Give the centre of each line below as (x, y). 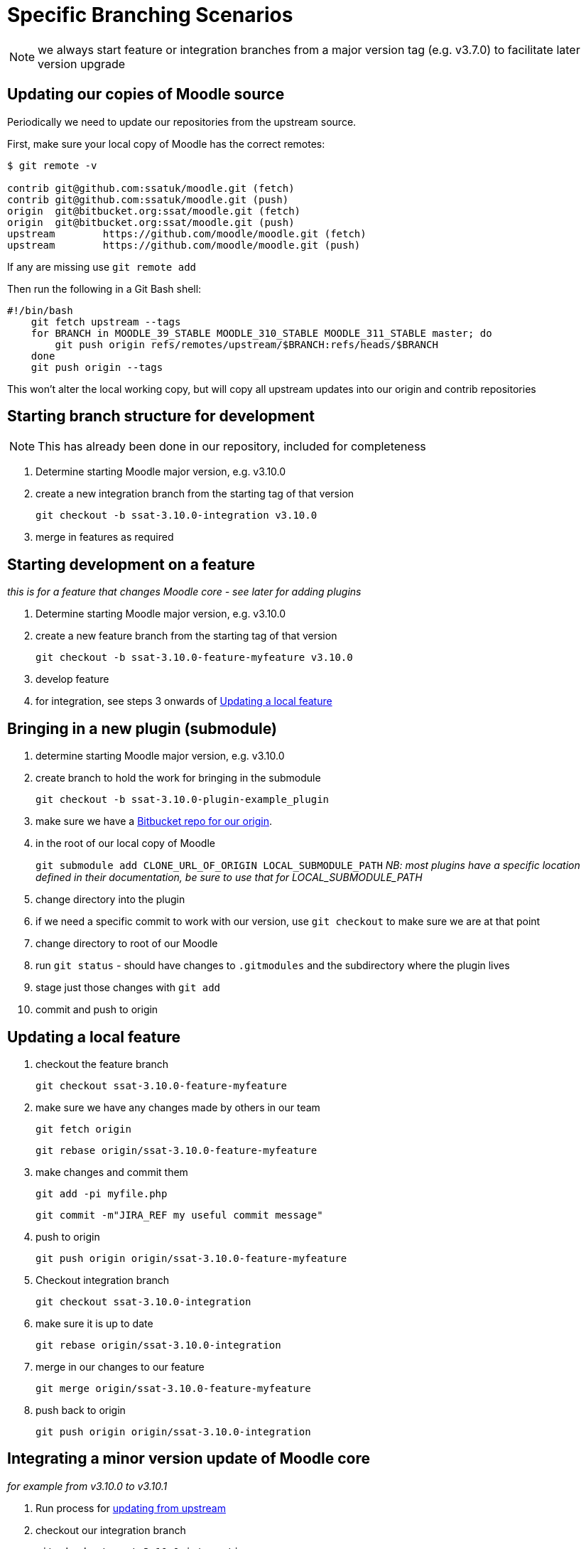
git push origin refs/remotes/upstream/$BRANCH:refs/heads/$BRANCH (246, 344)
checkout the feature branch (102, 1064)
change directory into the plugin (110, 900)
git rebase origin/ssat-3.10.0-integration (158, 1345)
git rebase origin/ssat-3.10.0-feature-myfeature (177, 1150)
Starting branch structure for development (161, 416)
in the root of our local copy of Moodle (125, 843)
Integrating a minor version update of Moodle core (189, 1459)
